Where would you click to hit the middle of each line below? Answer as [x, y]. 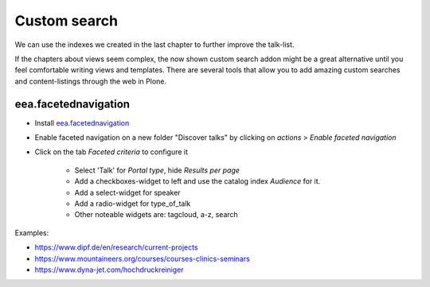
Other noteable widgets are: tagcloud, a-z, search [156, 215]
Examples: [32, 233]
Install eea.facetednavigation [82, 122]
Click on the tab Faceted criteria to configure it [111, 152]
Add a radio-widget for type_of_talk [133, 204]
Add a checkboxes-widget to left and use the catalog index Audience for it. [197, 181]
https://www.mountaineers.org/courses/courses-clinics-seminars [142, 258]
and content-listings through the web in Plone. [91, 81]
